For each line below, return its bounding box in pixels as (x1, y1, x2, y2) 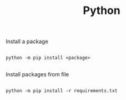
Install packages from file (5, 71, 69, 78)
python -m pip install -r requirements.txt (5, 88, 118, 94)
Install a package (5, 38, 49, 45)
